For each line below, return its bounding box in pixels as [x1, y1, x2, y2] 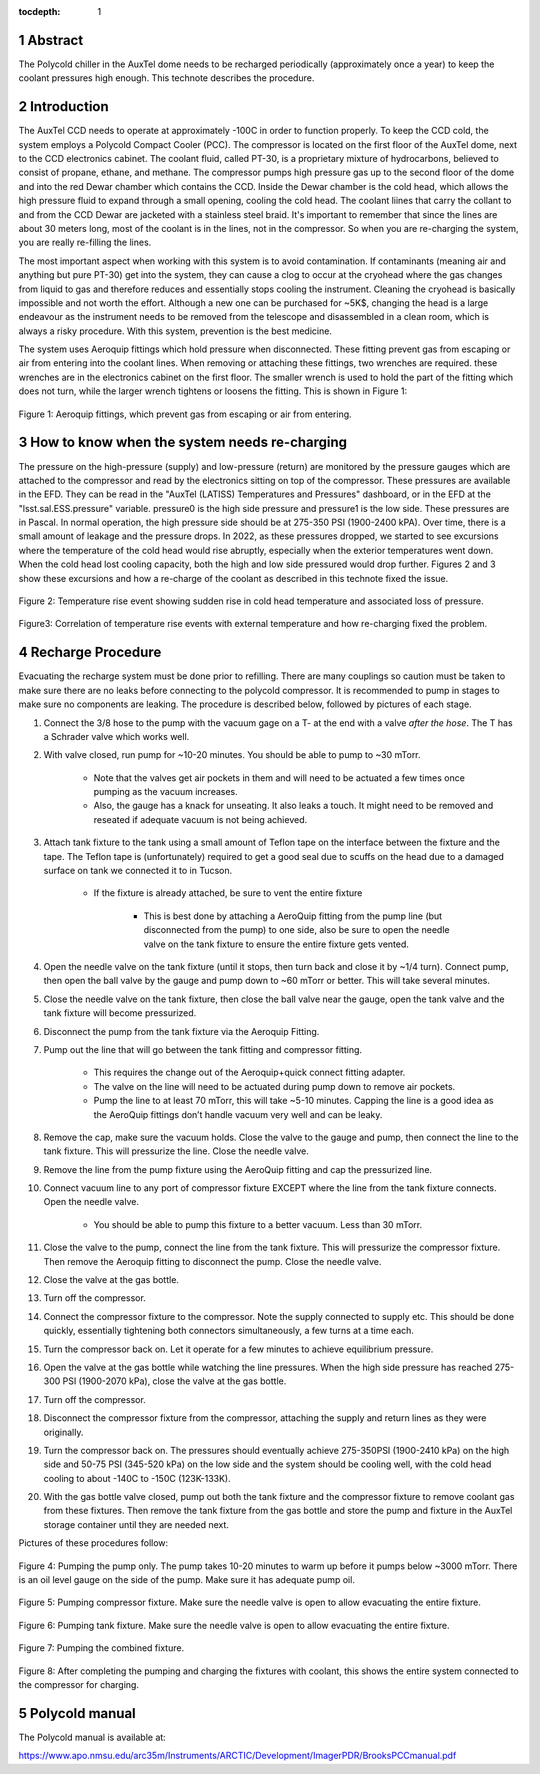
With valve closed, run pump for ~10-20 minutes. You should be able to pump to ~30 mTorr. [43, 749, 421, 761]
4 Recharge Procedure [18, 644, 162, 661]
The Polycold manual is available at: [18, 1731, 167, 1743]
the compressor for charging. [18, 1679, 140, 1690]
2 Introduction [18, 98, 109, 115]
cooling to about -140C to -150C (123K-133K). [43, 1472, 232, 1484]
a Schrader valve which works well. [43, 730, 190, 742]
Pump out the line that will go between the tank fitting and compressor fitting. [43, 1043, 363, 1055]
